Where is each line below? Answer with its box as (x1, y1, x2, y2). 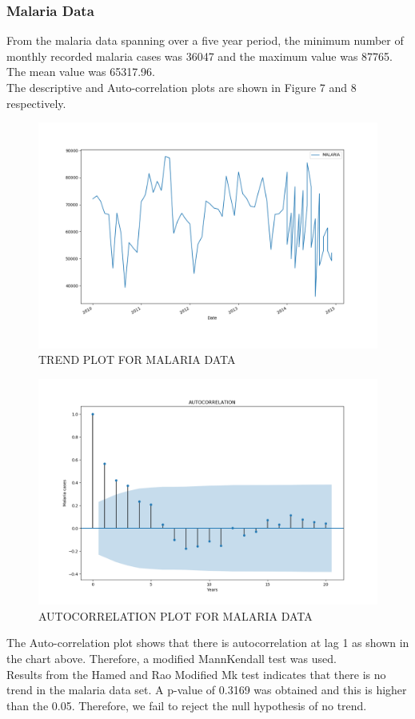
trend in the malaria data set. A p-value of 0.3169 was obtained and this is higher (6, 681, 407, 698)
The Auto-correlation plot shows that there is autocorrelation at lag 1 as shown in (6, 634, 409, 651)
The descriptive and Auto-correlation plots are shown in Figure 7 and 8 (6, 79, 357, 95)
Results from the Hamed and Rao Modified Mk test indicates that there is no (6, 665, 386, 682)
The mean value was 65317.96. (6, 63, 155, 80)
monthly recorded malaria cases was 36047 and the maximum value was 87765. (6, 47, 393, 64)
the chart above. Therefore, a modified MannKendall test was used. (6, 649, 337, 666)
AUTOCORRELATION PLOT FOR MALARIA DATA (38, 607, 313, 624)
